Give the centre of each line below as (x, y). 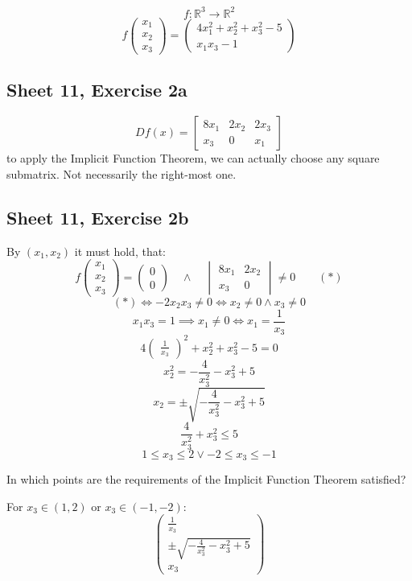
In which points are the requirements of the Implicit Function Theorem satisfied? (206, 479)
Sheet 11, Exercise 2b (98, 217)
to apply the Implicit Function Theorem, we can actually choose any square (193, 158)
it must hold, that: (120, 251)
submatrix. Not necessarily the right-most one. (122, 173)
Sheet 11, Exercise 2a (97, 90)
